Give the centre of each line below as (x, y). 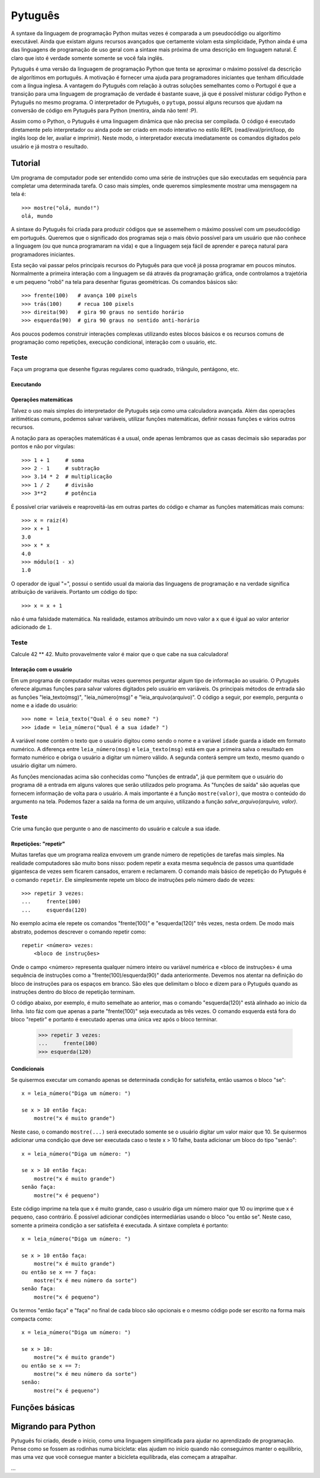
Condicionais (28, 1069)
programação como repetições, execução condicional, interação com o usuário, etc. (114, 342)
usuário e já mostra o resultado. (50, 146)
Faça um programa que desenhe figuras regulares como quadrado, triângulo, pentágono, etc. (125, 369)
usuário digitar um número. (44, 765)
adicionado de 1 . (31, 627)
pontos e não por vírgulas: (43, 447)
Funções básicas (43, 1407)
